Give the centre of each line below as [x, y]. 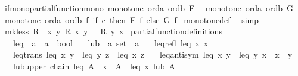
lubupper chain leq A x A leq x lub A [94, 66]
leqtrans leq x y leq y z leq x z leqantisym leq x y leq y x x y [153, 54]
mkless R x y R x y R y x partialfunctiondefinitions [113, 31]
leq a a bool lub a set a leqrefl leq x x [111, 42]
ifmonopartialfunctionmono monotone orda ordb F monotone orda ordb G [149, 8]
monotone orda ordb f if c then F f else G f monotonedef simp [132, 19]
